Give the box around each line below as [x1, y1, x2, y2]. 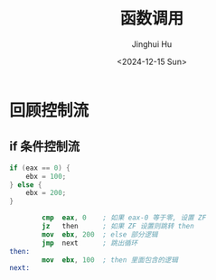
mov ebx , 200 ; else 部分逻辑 [42, 229, 158, 239]
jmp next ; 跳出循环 [42, 238, 138, 247]
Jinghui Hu [131, 38, 173, 50]
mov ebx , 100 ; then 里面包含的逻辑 [42, 255, 179, 265]
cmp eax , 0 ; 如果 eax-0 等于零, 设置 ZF [42, 213, 207, 222]
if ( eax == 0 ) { [9, 163, 70, 173]
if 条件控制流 [9, 139, 80, 154]
